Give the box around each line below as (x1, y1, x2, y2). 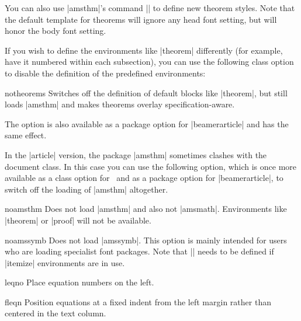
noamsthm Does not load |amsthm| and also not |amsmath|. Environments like (5, 203, 287, 215)
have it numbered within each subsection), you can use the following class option (5, 55, 294, 68)
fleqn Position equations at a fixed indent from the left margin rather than (5, 295, 271, 308)
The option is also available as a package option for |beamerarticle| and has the (5, 117, 289, 130)
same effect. (5, 129, 47, 141)
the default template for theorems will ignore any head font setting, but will (5, 13, 277, 25)
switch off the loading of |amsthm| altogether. (5, 183, 168, 195)
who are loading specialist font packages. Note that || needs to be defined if (5, 245, 274, 257)
